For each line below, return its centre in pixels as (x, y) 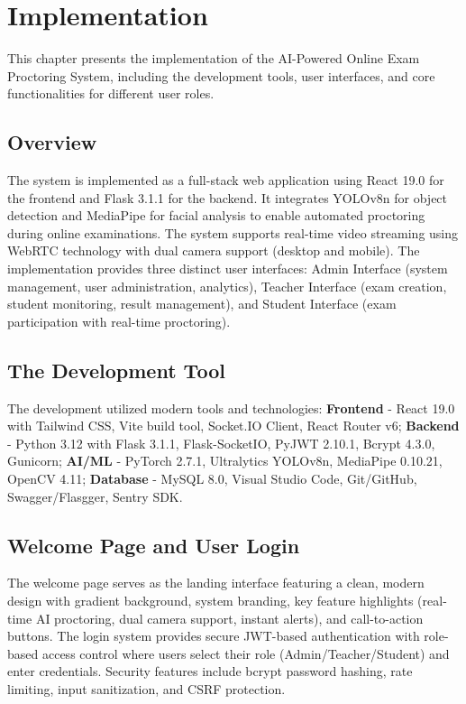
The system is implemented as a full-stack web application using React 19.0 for (226, 180)
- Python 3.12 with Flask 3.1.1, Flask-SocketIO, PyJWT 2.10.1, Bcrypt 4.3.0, (221, 443)
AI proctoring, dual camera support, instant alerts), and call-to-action (229, 618)
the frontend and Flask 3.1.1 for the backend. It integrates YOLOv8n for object (228, 197)
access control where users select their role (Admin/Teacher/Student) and (246, 653)
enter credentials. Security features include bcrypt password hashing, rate (210, 671)
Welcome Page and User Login (154, 545)
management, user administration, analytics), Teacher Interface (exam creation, (227, 286)
